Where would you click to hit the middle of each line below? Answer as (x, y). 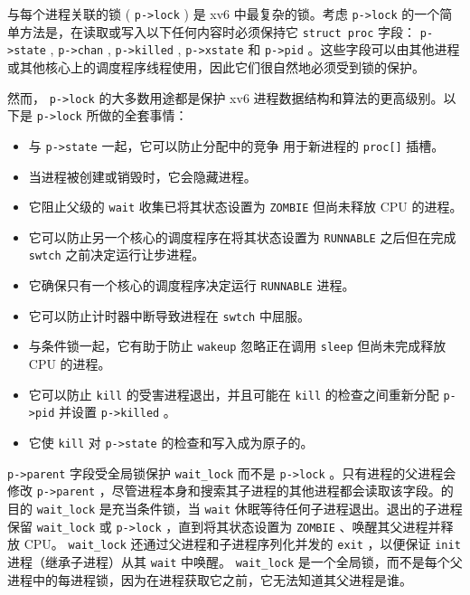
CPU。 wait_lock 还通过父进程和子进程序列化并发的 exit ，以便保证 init (242, 544)
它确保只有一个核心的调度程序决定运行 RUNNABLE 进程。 (192, 285)
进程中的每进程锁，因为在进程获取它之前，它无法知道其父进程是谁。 (210, 579)
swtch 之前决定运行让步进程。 (117, 255)
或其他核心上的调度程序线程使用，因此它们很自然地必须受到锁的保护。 (216, 66)
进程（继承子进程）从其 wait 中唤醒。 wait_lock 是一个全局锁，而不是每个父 (235, 561)
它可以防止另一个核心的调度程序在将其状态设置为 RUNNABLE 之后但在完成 (242, 236)
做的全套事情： (143, 115)
